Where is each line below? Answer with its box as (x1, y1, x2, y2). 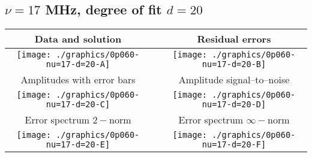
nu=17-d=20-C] (46, 99, 110, 110)
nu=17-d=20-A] (46, 59, 110, 70)
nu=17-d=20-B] (202, 59, 266, 70)
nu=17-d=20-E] (46, 140, 110, 150)
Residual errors (197, 32, 271, 46)
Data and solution (34, 32, 122, 46)
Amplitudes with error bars (20, 73, 136, 87)
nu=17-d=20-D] (202, 99, 266, 110)
